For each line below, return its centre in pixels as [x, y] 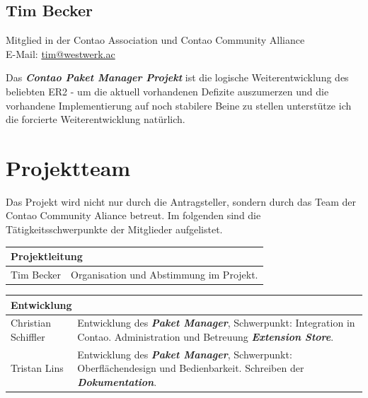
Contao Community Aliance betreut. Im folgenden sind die [133, 215]
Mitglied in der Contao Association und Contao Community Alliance [155, 40]
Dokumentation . [117, 382]
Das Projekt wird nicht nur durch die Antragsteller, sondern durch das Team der [181, 201]
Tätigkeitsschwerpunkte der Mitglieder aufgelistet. [114, 229]
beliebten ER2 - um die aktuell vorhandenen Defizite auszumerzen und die [167, 91]
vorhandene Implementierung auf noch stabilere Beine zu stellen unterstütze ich [179, 105]
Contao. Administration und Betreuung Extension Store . [206, 337]
